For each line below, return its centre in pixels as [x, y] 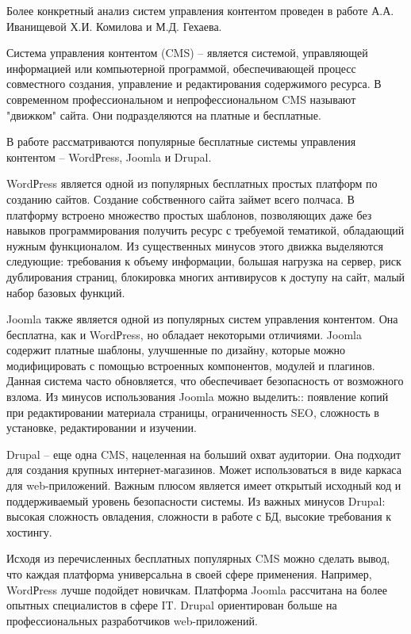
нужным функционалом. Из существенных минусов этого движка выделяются [195, 245]
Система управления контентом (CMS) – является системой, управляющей [187, 53]
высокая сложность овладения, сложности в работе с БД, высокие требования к [199, 516]
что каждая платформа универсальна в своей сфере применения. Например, [189, 574]
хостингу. [29, 531]
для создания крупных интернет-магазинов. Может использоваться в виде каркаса [204, 470]
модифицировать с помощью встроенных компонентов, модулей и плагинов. [191, 365]
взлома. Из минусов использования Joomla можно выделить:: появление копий [198, 397]
